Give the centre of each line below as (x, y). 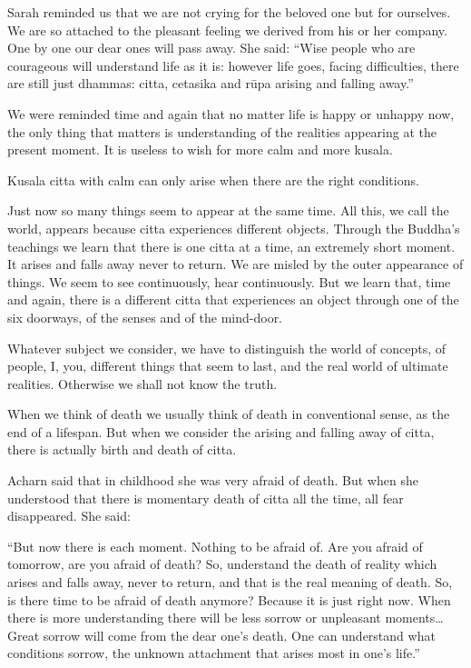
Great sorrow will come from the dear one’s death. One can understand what (221, 635)
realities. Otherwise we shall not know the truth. (142, 383)
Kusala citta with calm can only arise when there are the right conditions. (213, 179)
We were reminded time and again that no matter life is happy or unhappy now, (231, 113)
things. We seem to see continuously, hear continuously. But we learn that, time (229, 281)
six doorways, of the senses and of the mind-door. (145, 317)
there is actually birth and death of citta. (122, 449)
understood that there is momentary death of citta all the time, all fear (206, 498)
